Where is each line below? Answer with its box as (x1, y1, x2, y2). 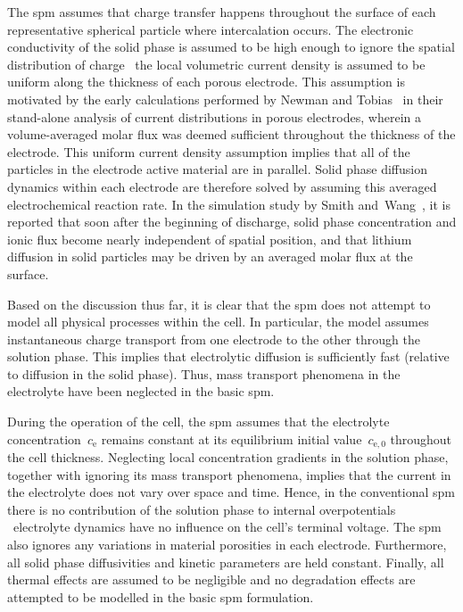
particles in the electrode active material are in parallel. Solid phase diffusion (7, 160, 427, 178)
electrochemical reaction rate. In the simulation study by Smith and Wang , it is (7, 194, 451, 213)
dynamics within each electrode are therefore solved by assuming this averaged (7, 177, 437, 195)
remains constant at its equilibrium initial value (101, 429, 362, 448)
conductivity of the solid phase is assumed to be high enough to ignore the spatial (7, 37, 455, 56)
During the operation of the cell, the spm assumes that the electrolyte (7, 412, 390, 431)
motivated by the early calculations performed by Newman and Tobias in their (7, 89, 443, 108)
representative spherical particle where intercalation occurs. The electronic (7, 20, 414, 38)
